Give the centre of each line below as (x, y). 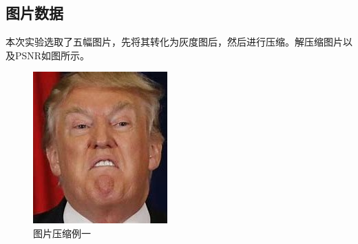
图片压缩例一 (62, 233)
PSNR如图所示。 (52, 55)
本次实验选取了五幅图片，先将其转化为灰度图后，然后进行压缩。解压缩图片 (174, 42)
